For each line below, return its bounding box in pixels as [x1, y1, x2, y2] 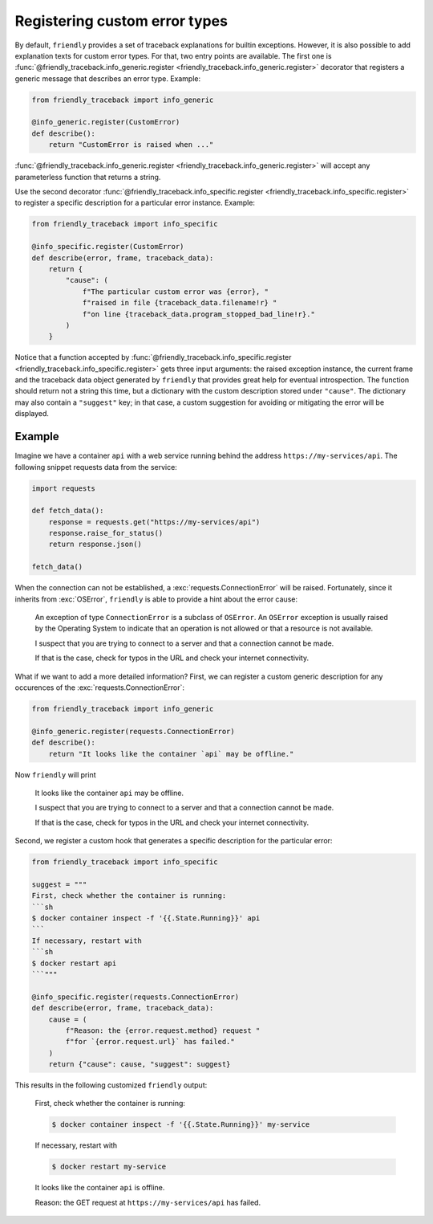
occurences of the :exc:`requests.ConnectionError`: [14, 683, 184, 692]
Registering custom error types [14, 12, 229, 30]
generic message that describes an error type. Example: [14, 73, 201, 84]
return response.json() [48, 540, 142, 549]
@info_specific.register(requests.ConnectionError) [31, 992, 240, 1002]
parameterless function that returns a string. [14, 172, 161, 182]
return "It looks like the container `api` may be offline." [48, 749, 294, 758]
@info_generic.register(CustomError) [31, 117, 180, 127]
